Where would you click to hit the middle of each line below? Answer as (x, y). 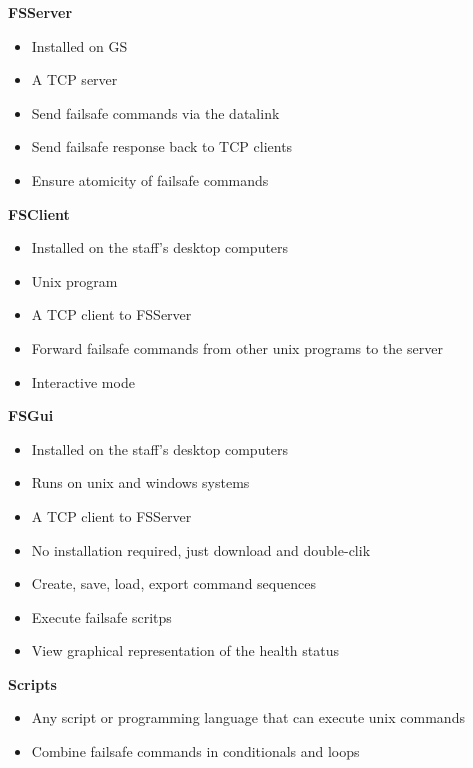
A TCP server (74, 79)
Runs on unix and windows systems (140, 482)
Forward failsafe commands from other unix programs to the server (237, 347)
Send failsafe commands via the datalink (155, 112)
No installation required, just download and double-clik (201, 549)
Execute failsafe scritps (101, 616)
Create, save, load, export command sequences (173, 583)
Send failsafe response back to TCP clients (162, 146)
